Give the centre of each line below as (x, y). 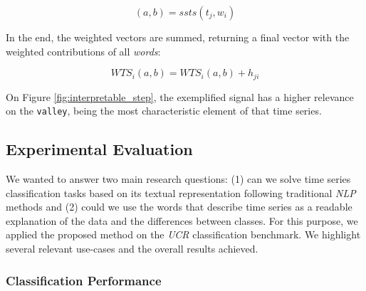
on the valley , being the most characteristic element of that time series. (164, 111)
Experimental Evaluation (99, 149)
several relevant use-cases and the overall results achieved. (132, 249)
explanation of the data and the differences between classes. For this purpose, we (182, 220)
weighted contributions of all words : (83, 51)
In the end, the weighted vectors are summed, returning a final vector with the (178, 37)
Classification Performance (84, 280)
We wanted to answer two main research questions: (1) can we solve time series (178, 179)
